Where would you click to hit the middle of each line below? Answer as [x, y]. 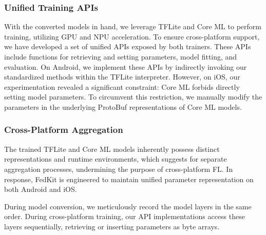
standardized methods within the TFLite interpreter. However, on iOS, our [122, 77]
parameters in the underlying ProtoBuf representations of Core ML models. [123, 106]
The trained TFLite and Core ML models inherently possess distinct [112, 149]
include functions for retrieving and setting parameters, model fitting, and [121, 56]
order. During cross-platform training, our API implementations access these [125, 216]
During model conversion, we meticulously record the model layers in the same [128, 206]
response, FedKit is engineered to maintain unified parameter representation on [129, 179]
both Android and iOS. [41, 189]
